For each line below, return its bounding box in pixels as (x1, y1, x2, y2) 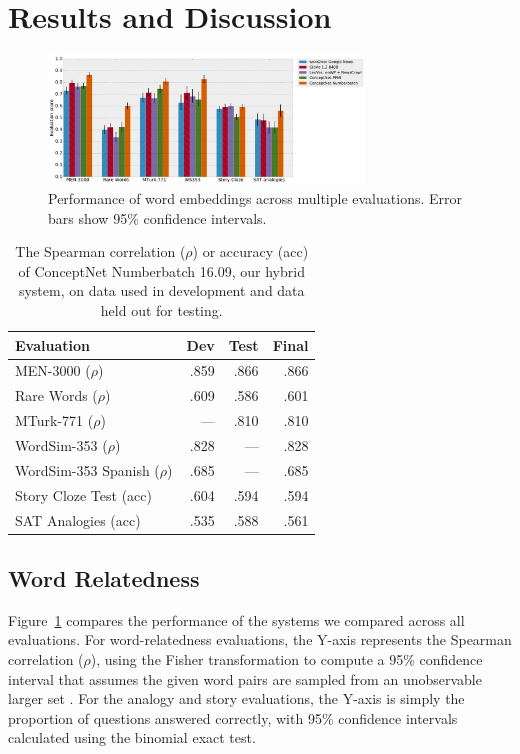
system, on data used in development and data (18, 280, 305, 301)
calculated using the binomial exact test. (8, 727, 256, 748)
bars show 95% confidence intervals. (48, 207, 267, 228)
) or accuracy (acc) (192, 241, 309, 262)
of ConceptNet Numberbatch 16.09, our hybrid (18, 260, 305, 281)
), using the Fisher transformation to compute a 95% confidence (90, 648, 483, 669)
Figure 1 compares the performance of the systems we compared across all (8, 609, 465, 630)
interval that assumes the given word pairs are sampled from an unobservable (8, 668, 482, 689)
